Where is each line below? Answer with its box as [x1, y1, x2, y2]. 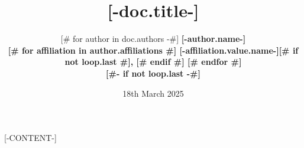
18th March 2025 [122, 87, 184, 99]
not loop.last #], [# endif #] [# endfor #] [64, 55, 242, 68]
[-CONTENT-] [4, 131, 57, 144]
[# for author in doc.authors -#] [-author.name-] [60, 32, 246, 45]
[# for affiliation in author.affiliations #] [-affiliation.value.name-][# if [8, 44, 299, 56]
